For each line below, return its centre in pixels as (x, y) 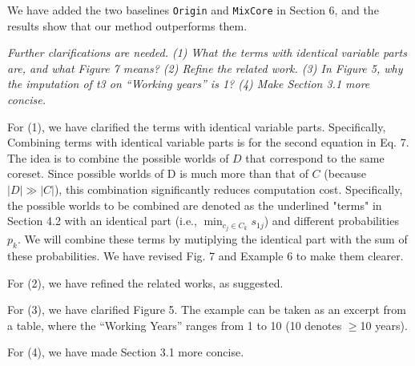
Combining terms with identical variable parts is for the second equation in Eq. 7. (208, 142)
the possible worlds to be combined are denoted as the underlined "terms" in (195, 205)
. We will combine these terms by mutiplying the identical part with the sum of (212, 239)
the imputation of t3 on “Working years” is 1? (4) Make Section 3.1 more (189, 84)
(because (345, 173)
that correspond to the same (315, 157)
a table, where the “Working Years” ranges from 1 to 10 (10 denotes (175, 325)
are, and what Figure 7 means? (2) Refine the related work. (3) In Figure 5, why (205, 68)
